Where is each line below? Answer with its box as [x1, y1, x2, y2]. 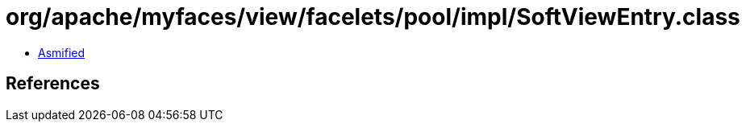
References [6, 73, 100, 94]
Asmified [38, 45, 85, 60]
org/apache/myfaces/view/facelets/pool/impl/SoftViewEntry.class [6, 3, 740, 31]
